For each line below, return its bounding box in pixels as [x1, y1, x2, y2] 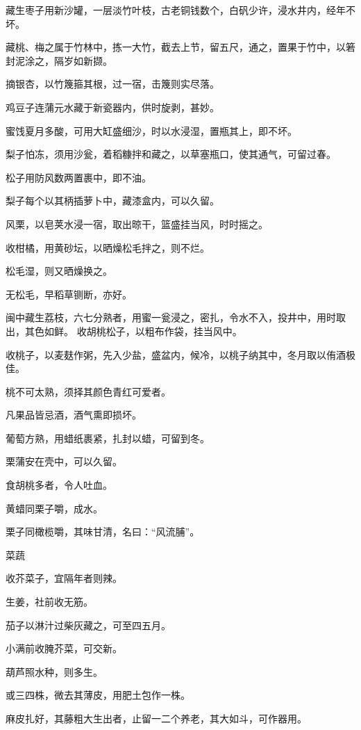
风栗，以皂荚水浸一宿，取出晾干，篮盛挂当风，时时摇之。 [6, 216, 268, 231]
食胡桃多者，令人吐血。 [6, 478, 112, 492]
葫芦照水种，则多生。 [6, 664, 103, 679]
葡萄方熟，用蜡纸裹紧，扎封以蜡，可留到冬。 [6, 430, 210, 445]
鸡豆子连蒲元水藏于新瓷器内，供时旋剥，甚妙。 [6, 99, 219, 114]
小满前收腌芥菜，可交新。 [6, 641, 122, 656]
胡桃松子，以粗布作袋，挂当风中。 [86, 323, 242, 338]
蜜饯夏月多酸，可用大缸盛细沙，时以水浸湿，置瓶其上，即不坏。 [6, 123, 297, 138]
